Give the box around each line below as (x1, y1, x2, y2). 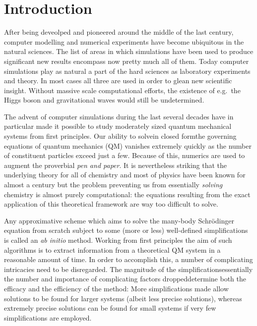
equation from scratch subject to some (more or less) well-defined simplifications (4, 225, 248, 235)
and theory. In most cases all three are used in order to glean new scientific (4, 75, 232, 86)
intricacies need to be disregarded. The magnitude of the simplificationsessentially (4, 264, 253, 274)
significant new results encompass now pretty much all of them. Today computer (4, 55, 249, 66)
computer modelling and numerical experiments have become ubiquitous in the (4, 36, 244, 47)
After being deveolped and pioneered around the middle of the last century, (4, 27, 234, 37)
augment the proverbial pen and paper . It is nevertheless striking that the (4, 160, 227, 170)
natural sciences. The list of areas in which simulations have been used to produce (4, 46, 254, 56)
